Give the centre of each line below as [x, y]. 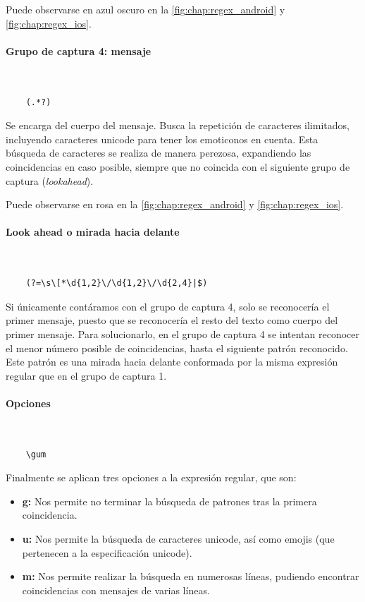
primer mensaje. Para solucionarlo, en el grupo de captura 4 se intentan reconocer [183, 333]
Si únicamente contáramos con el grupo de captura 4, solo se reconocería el [168, 306]
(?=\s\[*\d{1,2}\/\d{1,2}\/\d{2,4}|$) [117, 283]
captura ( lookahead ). [50, 180]
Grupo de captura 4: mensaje [79, 50]
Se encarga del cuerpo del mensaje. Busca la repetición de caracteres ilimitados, [178, 125]
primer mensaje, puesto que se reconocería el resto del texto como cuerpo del [172, 320]
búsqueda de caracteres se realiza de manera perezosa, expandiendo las [159, 153]
